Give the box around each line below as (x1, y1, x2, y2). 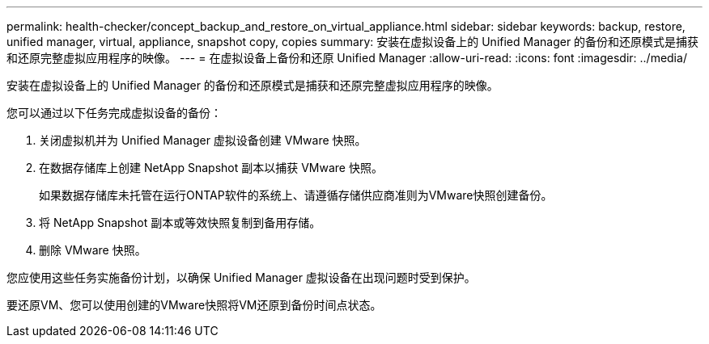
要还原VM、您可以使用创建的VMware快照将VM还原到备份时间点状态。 (6, 298, 382, 312)
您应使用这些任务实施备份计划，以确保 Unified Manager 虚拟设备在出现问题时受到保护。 (6, 271, 476, 284)
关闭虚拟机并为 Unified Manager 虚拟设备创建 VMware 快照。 (39, 133, 367, 147)
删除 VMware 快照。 (39, 243, 146, 257)
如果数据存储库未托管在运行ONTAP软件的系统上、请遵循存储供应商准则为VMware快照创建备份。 (39, 188, 553, 202)
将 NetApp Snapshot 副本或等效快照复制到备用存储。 (39, 216, 321, 229)
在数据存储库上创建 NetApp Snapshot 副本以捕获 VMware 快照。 (39, 161, 383, 174)
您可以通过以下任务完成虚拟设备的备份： (6, 106, 222, 120)
